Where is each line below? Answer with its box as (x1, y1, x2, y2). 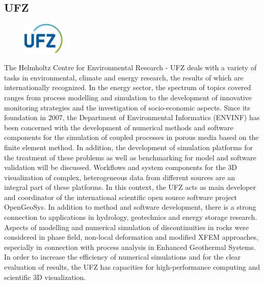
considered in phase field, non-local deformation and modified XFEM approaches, (4, 232, 258, 242)
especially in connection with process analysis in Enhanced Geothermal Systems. (4, 241, 256, 252)
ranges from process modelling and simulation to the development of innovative (4, 92, 252, 102)
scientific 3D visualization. (4, 271, 86, 282)
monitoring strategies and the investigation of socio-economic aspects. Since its (4, 102, 250, 112)
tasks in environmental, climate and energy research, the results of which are (4, 72, 244, 82)
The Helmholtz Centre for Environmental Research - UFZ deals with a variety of (4, 62, 257, 73)
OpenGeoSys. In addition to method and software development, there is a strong (4, 202, 256, 212)
